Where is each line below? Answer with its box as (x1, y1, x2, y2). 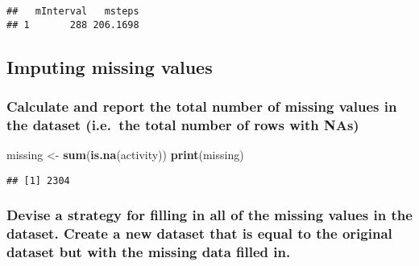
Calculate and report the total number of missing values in (6, 96, 397, 117)
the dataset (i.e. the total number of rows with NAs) (6, 114, 359, 134)
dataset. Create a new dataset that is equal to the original (6, 223, 392, 243)
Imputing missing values (6, 54, 213, 79)
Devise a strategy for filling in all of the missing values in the (6, 205, 413, 225)
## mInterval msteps (6, 6, 139, 17)
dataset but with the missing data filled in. (6, 242, 291, 262)
